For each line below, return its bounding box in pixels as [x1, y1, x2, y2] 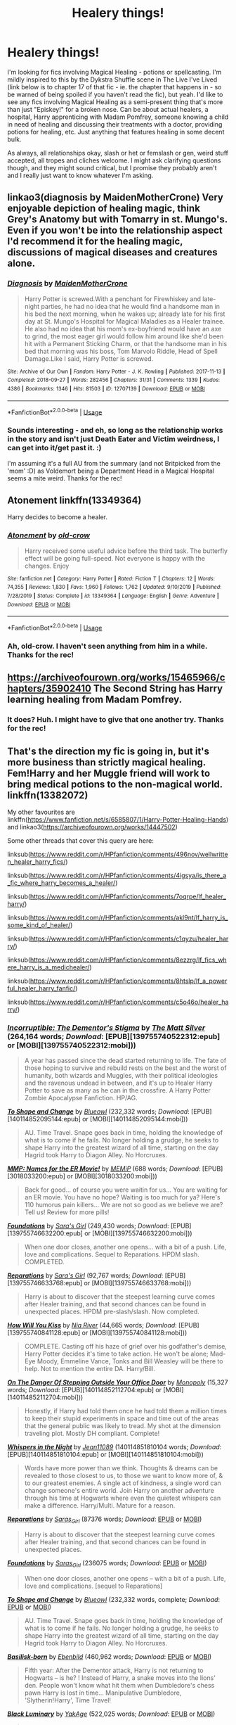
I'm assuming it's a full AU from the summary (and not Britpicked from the [7, 459, 221, 467]
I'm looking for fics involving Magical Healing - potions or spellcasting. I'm [7, 68, 222, 76]
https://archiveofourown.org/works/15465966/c [7, 672, 226, 684]
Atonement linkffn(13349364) [7, 494, 142, 506]
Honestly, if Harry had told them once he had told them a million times [24, 1407, 227, 1415]
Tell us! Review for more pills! [24, 1208, 110, 1216]
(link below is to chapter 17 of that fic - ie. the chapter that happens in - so [7, 82, 222, 91]
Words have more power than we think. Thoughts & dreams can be [24, 1464, 218, 1472]
